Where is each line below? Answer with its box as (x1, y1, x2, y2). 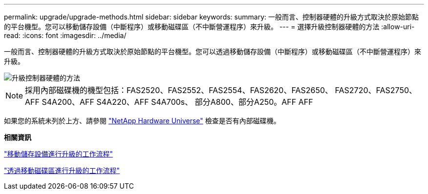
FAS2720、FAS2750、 (335, 85, 417, 95)
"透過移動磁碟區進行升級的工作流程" (4, 166, 120, 175)
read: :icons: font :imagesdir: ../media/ (4, 31, 127, 39)
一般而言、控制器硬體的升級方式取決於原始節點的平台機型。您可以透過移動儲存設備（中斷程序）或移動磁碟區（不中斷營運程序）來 (4, 47, 421, 56)
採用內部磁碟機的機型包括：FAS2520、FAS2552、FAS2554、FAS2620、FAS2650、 (25, 85, 333, 95)
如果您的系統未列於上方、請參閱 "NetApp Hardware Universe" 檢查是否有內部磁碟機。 (4, 116, 280, 125)
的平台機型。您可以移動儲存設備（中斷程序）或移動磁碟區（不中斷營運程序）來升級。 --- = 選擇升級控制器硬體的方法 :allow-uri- (4, 22, 415, 31)
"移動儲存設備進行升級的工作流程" (4, 150, 113, 158)
